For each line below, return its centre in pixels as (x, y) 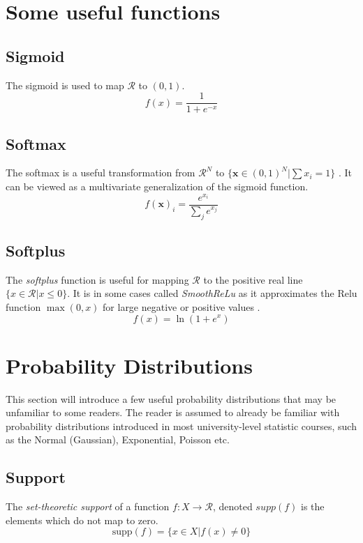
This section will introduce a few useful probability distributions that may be (171, 398)
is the (313, 506)
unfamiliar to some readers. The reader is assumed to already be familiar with (173, 412)
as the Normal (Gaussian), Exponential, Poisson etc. (118, 439)
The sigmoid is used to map (65, 85)
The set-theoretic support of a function (88, 506)
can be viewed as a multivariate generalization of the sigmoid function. (157, 186)
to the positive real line (253, 279)
